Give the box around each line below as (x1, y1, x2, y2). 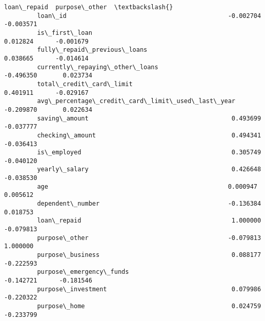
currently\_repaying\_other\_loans (37, 63, 158, 71)
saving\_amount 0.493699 (37, 114, 261, 122)
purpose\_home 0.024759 (37, 302, 261, 310)
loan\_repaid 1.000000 (37, 217, 261, 225)
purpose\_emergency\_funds (37, 268, 129, 276)
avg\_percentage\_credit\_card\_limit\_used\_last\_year (37, 97, 236, 105)
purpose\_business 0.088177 (37, 251, 261, 259)
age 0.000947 (37, 183, 257, 190)
